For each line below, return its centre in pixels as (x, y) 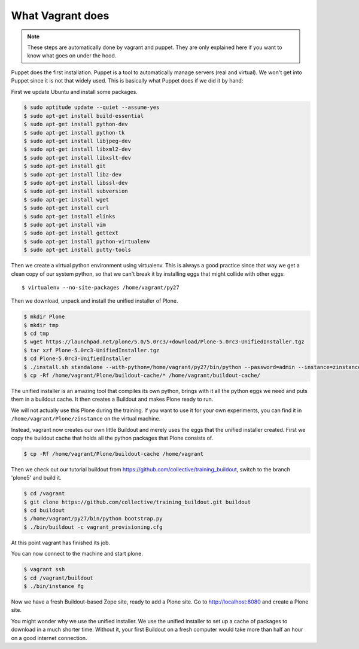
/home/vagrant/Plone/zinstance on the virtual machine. (86, 419)
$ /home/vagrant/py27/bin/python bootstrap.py (93, 519)
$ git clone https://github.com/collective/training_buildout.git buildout (137, 502)
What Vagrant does (60, 16)
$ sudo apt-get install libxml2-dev (77, 149)
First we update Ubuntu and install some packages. (74, 92)
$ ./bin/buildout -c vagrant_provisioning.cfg (93, 527)
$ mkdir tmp (41, 325)
